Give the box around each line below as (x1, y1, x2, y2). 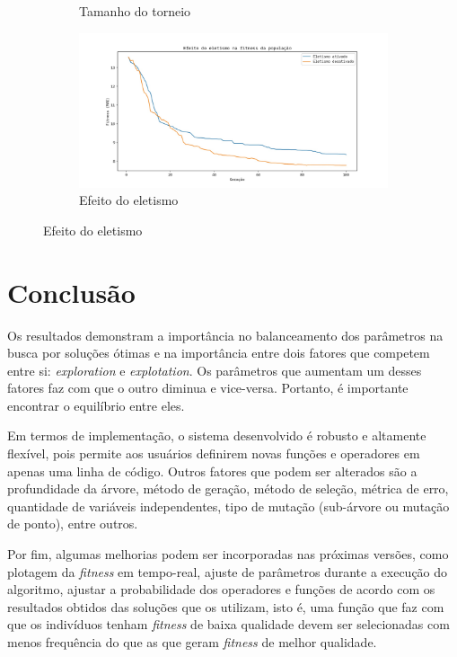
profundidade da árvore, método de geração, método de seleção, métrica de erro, (7, 479, 449, 498)
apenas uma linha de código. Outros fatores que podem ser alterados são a (7, 461, 417, 480)
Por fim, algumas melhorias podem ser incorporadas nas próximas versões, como (7, 545, 449, 564)
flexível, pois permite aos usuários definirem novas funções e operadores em (7, 444, 420, 463)
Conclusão (7, 273, 136, 310)
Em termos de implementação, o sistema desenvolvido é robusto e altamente (7, 426, 426, 445)
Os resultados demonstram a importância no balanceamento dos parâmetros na (7, 325, 444, 344)
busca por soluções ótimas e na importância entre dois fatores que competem (7, 343, 430, 362)
